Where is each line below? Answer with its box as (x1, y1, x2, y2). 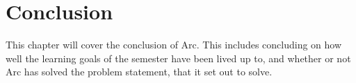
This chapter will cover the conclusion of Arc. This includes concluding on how (6, 37, 342, 52)
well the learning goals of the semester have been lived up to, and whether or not (6, 50, 351, 65)
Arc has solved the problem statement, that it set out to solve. (6, 64, 273, 79)
